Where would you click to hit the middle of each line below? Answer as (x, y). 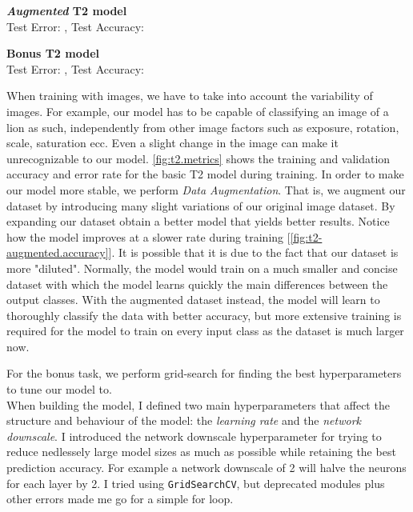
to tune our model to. (59, 389)
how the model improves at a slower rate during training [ (148, 236)
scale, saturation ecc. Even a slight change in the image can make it (172, 143)
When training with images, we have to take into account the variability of (190, 96)
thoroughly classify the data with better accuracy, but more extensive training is (204, 315)
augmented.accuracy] (58, 252)
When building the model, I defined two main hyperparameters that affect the (198, 404)
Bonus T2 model (53, 53)
